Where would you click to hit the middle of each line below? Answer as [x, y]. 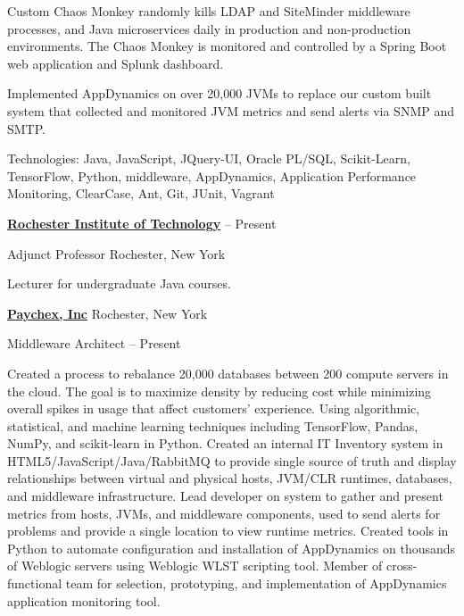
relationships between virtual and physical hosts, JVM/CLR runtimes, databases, [230, 478]
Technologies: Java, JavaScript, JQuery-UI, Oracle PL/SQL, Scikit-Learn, [209, 158]
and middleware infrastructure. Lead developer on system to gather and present [225, 496]
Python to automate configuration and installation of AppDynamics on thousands [232, 548]
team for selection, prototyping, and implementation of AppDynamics [256, 583]
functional [35, 583]
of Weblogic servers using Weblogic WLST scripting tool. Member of [195, 566]
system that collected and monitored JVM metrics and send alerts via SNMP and [231, 110]
